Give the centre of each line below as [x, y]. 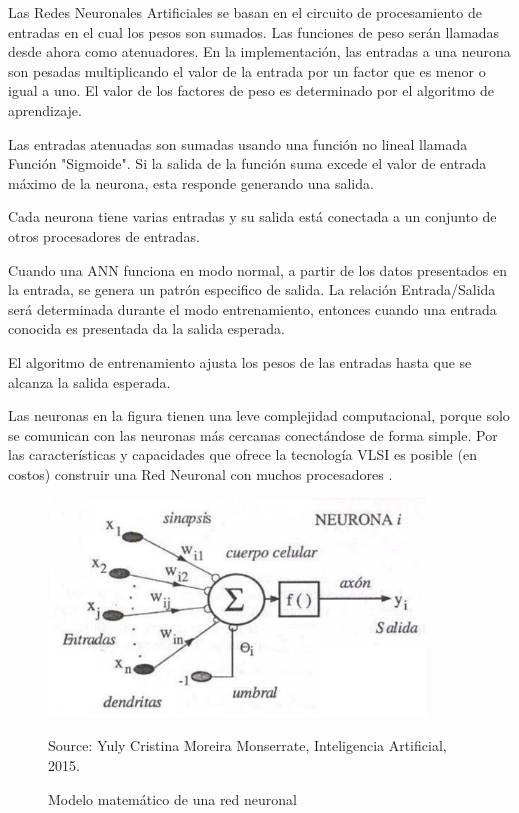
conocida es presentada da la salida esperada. [146, 328]
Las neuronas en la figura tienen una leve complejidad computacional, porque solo [259, 415]
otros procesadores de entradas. [104, 235]
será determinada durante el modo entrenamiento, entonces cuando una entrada [252, 308]
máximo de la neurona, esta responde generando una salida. [191, 182]
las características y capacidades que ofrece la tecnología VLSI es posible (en [242, 454]
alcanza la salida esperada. [89, 381]
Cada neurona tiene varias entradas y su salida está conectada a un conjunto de [252, 216]
